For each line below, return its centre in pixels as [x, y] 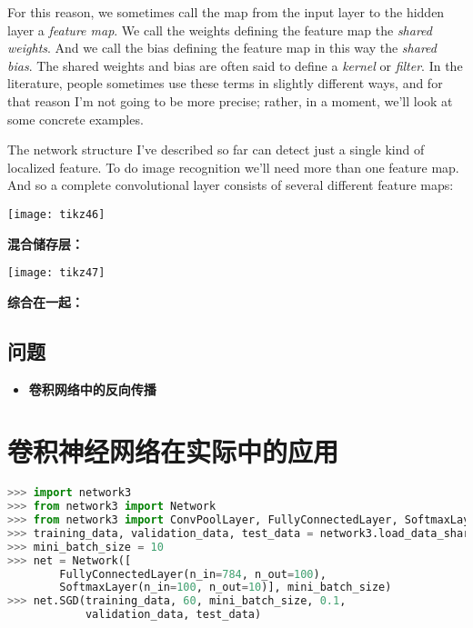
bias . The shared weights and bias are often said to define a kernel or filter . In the [235, 65]
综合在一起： [45, 301]
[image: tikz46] [56, 214]
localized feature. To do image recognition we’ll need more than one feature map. [233, 167]
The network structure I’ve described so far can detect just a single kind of [216, 150]
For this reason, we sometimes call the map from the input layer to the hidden [226, 12]
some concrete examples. [75, 119]
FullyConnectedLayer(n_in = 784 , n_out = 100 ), [193, 574]
